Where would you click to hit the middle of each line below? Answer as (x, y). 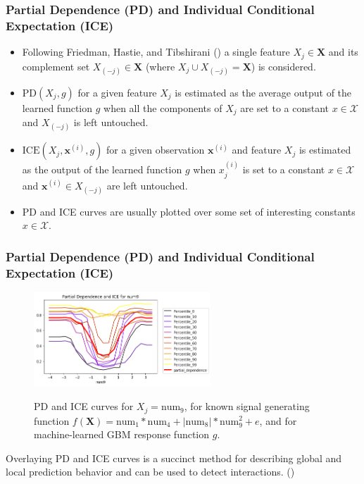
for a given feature (117, 92)
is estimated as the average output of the (263, 92)
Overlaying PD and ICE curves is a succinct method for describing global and (174, 458)
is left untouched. (111, 122)
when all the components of (163, 107)
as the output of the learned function (102, 169)
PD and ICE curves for (84, 406)
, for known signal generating (247, 406)
